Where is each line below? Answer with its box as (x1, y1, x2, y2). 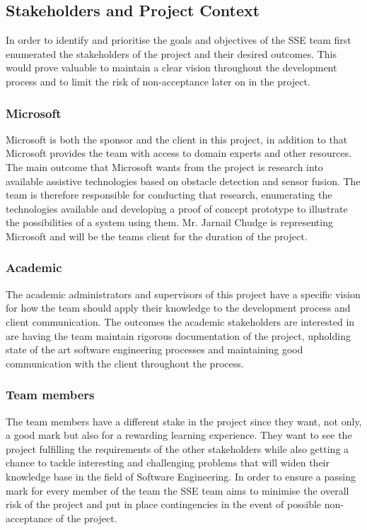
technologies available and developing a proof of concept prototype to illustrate (6, 201, 348, 216)
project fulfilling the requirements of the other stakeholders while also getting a (6, 441, 349, 456)
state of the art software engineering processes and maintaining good (6, 342, 303, 357)
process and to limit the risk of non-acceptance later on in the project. (6, 73, 310, 88)
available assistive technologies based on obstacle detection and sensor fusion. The (6, 173, 361, 188)
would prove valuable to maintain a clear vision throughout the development (6, 60, 337, 75)
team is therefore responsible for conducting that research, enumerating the (6, 187, 332, 202)
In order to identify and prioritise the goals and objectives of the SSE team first (6, 33, 351, 47)
